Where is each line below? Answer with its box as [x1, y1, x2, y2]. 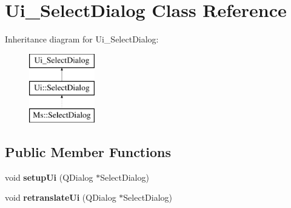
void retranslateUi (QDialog [5, 191, 116, 204]
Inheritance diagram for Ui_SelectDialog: [5, 33, 159, 45]
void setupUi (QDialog [5, 170, 93, 183]
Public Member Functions [5, 143, 171, 161]
